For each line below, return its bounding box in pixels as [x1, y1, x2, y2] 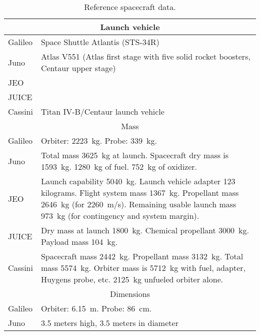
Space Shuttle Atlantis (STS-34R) [40, 36, 159, 48]
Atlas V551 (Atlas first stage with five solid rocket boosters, [40, 51, 250, 62]
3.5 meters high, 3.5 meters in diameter [40, 317, 178, 328]
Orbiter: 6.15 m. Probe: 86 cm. [40, 302, 152, 314]
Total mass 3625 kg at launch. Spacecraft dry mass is [40, 149, 229, 161]
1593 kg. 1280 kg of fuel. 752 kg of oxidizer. [40, 161, 197, 172]
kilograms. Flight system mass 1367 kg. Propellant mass [40, 187, 239, 198]
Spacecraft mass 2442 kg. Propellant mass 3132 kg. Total [40, 250, 243, 262]
